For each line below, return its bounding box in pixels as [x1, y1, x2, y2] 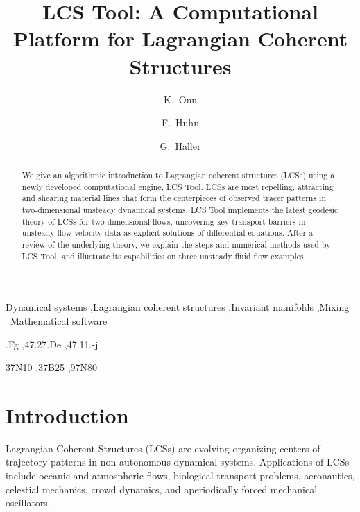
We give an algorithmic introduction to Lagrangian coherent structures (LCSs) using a [22, 169, 335, 181]
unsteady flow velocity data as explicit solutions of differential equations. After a [22, 227, 314, 239]
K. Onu [164, 92, 197, 106]
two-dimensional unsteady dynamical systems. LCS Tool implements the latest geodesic [22, 204, 338, 216]
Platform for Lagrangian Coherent [12, 24, 348, 53]
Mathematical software [10, 313, 108, 327]
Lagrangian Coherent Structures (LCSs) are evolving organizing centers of [6, 441, 320, 455]
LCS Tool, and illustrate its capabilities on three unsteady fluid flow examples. [22, 250, 306, 262]
